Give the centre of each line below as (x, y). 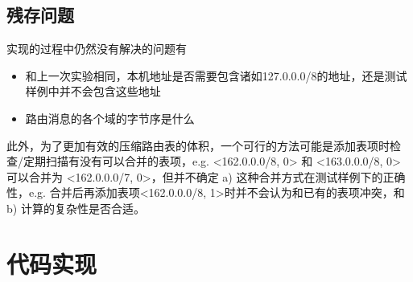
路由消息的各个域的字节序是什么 (110, 118)
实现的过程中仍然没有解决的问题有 (97, 49)
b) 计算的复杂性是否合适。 (76, 208)
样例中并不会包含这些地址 (93, 91)
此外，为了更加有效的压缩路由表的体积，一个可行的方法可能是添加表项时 (198, 145)
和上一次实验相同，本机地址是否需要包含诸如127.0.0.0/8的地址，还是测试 (216, 75)
